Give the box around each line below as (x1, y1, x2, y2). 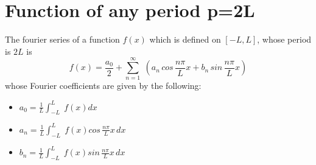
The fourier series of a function (5, 33, 120, 46)
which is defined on (149, 33, 221, 46)
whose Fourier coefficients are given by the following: (5, 79, 202, 92)
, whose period (257, 33, 312, 46)
